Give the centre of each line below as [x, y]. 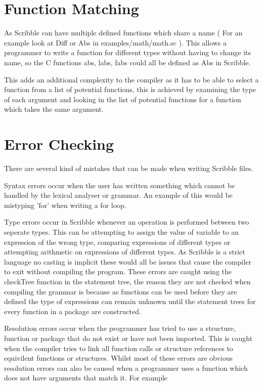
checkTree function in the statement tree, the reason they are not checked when [127, 281]
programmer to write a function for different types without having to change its [128, 52]
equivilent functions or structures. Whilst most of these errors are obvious [119, 358]
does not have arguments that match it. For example [86, 378]
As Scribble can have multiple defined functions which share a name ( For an [123, 33]
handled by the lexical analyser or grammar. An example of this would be [118, 195]
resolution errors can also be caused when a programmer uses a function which [126, 368]
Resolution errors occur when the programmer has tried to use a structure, [120, 328]
